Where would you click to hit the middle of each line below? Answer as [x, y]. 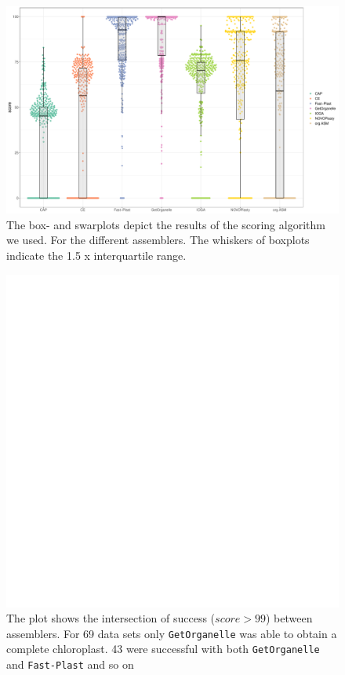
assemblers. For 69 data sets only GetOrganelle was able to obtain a [172, 633]
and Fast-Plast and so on [70, 664]
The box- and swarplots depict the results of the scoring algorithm [166, 224]
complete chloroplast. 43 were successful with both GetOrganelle [163, 649]
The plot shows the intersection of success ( [111, 618]
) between [289, 618]
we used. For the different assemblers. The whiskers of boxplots [158, 240]
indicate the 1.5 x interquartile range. [96, 255]
